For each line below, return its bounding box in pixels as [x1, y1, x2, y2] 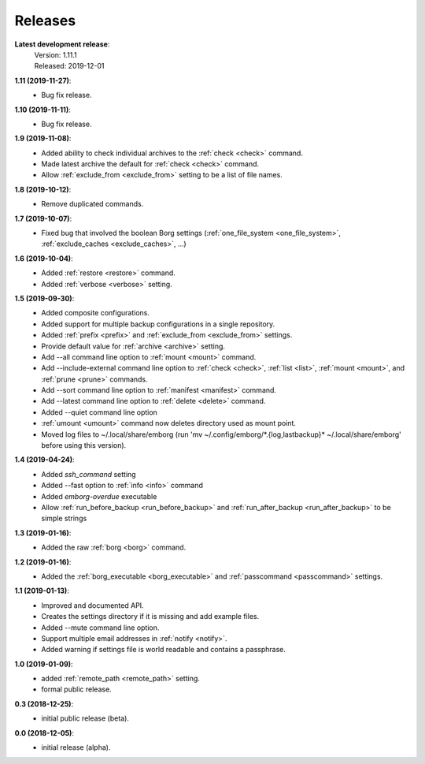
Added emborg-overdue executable [41, 491, 157, 501]
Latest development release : [14, 39, 110, 49]
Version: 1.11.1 [34, 50, 78, 59]
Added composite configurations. [41, 308, 150, 318]
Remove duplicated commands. [41, 199, 144, 209]
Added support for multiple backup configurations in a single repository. [41, 319, 275, 329]
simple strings [41, 513, 87, 524]
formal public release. [41, 684, 112, 694]
